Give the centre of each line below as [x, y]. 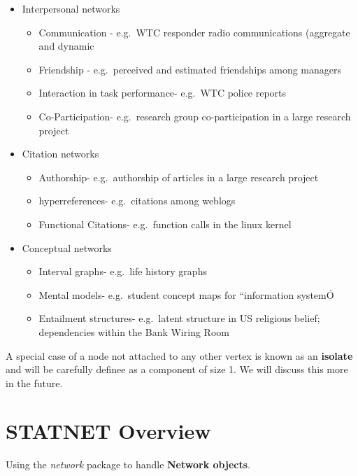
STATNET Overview [108, 431]
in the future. [34, 383]
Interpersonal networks [71, 8]
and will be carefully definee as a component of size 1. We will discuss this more [177, 369]
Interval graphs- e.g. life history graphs [123, 271]
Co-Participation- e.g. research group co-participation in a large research [195, 116]
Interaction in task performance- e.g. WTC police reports [163, 93]
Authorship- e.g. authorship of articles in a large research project [179, 177]
